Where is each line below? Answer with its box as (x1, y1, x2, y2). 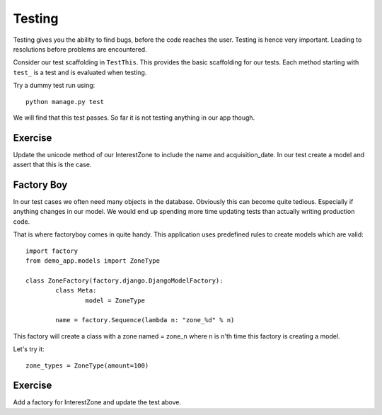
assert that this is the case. (13, 160, 92, 169)
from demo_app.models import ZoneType (25, 257, 161, 265)
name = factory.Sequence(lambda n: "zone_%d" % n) (55, 316, 235, 324)
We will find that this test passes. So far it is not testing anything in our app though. (13, 113, 255, 122)
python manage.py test (25, 98, 105, 106)
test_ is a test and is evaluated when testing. (13, 68, 147, 76)
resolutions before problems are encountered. (13, 45, 148, 53)
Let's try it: (13, 345, 45, 353)
